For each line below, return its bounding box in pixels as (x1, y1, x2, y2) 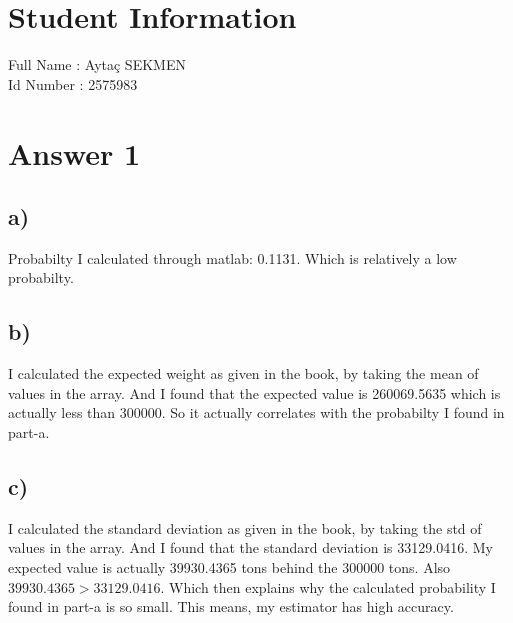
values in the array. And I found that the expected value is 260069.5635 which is (8, 382, 501, 403)
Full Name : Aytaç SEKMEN (8, 54, 186, 75)
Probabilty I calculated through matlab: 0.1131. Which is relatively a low (8, 247, 457, 268)
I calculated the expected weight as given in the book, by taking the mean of (8, 363, 479, 384)
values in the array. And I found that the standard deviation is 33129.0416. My (8, 537, 493, 558)
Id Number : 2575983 (8, 73, 138, 94)
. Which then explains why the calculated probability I (160, 576, 496, 597)
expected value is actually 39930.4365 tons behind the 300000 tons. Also (8, 557, 451, 578)
